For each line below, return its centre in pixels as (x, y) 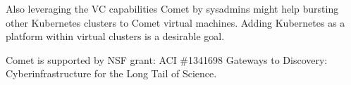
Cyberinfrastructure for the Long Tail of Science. (111, 73)
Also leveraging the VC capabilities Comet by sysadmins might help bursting (172, 8)
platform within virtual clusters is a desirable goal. (115, 36)
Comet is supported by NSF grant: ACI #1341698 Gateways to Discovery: (167, 59)
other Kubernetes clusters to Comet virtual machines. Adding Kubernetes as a (175, 22)
